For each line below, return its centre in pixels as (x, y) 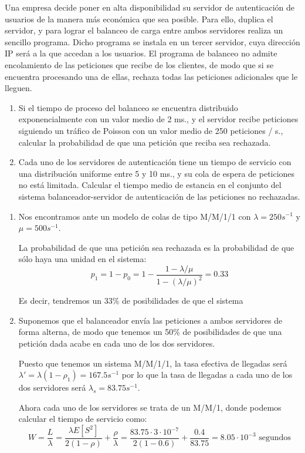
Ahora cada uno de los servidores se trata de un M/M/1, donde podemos (150, 407)
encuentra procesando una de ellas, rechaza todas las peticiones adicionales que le (151, 76)
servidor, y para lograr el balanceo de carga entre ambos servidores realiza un (144, 30)
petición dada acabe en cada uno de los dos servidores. (117, 343)
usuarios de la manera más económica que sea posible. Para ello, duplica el (139, 19)
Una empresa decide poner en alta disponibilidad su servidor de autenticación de (150, 7)
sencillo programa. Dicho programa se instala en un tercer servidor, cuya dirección (152, 41)
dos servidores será (52, 387)
